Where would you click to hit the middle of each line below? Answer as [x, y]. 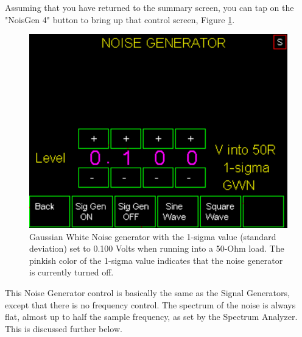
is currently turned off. [72, 272]
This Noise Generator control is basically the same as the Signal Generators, [147, 292]
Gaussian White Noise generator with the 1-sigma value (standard [153, 236]
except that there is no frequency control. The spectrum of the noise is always [150, 304]
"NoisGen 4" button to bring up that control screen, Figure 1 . [120, 19]
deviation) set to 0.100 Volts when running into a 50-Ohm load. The [157, 248]
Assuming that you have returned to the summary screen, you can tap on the [149, 7]
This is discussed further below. [64, 328]
